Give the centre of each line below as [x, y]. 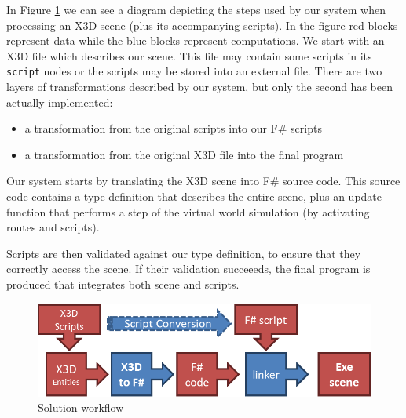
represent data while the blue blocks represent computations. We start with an [196, 40]
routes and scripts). [53, 227]
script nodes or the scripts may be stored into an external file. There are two [194, 71]
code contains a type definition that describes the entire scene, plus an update [194, 196]
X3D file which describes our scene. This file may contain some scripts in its [189, 55]
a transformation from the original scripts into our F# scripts [173, 128]
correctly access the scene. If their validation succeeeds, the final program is [188, 269]
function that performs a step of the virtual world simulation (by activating [188, 211]
